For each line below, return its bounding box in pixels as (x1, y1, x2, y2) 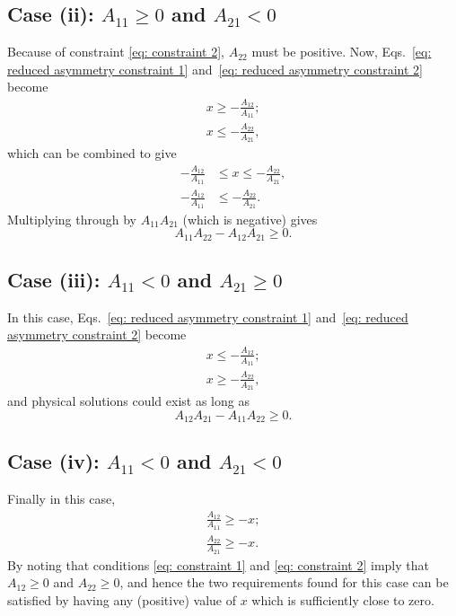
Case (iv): (7, 447, 100, 475)
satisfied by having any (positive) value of (7, 590, 236, 609)
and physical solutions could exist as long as (7, 391, 250, 409)
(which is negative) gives (182, 209, 318, 228)
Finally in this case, (7, 489, 116, 508)
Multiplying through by (7, 209, 136, 228)
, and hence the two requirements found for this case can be (119, 573, 449, 592)
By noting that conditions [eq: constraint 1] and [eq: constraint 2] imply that (7, 555, 429, 574)
